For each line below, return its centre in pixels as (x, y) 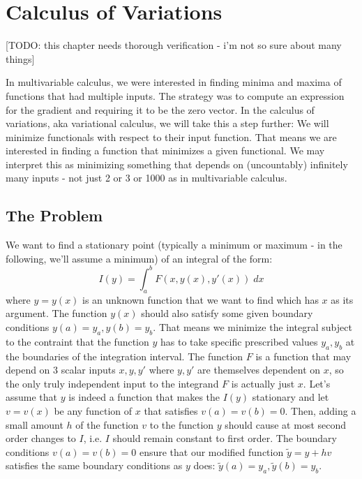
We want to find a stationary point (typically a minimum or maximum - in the (174, 245)
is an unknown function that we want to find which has (201, 299)
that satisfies (171, 410)
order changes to (41, 438)
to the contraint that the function (77, 341)
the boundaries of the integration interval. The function (125, 356)
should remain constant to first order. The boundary (225, 438)
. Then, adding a (320, 410)
